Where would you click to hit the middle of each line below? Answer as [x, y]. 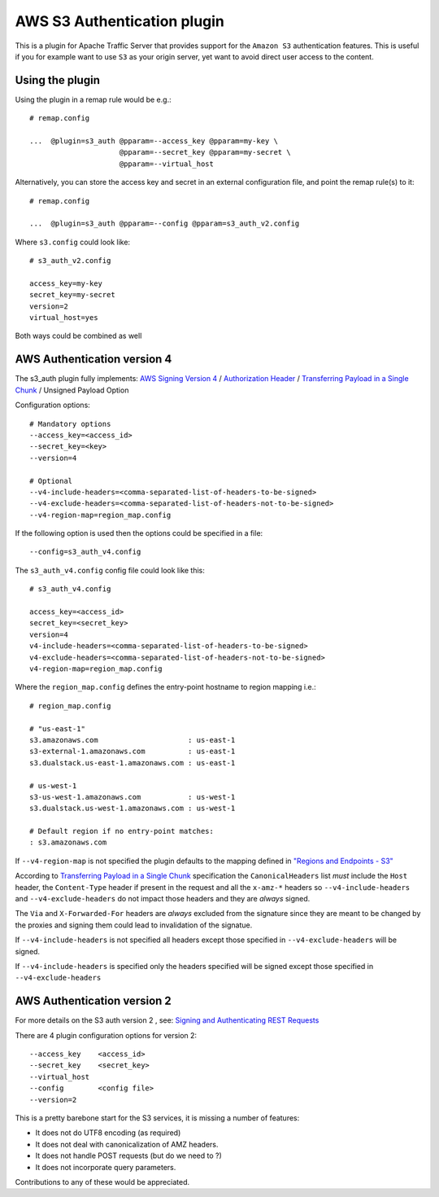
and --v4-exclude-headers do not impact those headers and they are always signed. [163, 899]
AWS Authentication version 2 [93, 1001]
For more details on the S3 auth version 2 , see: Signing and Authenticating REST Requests [167, 1020]
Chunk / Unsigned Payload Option [72, 390]
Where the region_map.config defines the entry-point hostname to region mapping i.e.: [165, 687]
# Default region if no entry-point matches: [122, 831]
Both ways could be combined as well [78, 336]
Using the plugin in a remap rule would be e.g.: [93, 99]
